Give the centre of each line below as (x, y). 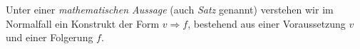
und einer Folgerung (50, 37)
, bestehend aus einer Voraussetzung (267, 23)
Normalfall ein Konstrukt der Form (83, 23)
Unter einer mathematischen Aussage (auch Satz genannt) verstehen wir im (170, 9)
